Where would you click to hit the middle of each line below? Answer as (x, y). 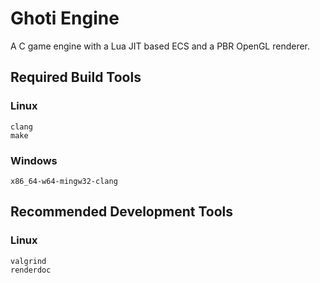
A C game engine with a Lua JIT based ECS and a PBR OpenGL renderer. (160, 46)
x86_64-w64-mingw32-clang (64, 181)
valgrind (28, 261)
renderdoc (31, 270)
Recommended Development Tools (121, 212)
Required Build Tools (76, 77)
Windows (34, 160)
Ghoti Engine (65, 18)
